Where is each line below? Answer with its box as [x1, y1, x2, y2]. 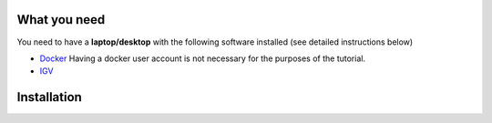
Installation [16, 89, 82, 105]
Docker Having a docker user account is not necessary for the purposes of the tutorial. [39, 53, 366, 64]
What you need [16, 12, 106, 27]
